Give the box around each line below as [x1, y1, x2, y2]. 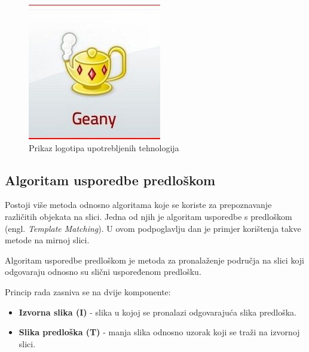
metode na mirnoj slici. [5, 234, 90, 246]
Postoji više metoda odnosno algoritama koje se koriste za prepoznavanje [5, 198, 272, 211]
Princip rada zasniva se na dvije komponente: [5, 285, 171, 298]
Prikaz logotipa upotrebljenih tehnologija [29, 141, 179, 154]
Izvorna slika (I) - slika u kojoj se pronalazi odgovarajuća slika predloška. [19, 305, 296, 318]
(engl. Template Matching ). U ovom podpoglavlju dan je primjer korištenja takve [5, 222, 301, 234]
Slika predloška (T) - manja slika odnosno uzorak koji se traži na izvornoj [19, 326, 300, 338]
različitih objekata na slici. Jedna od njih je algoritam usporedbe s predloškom [5, 210, 292, 222]
